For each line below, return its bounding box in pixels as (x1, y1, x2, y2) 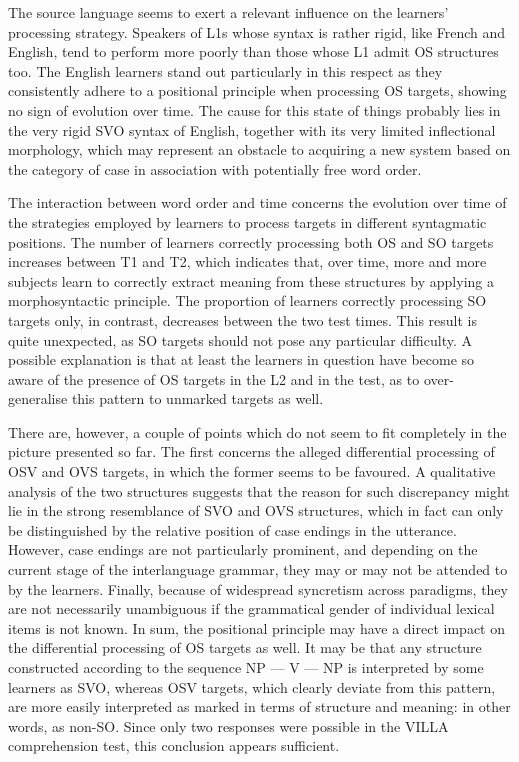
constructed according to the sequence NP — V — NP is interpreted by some (8, 657, 484, 677)
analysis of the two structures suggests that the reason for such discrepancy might (8, 480, 510, 501)
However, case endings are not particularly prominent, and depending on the (8, 539, 478, 560)
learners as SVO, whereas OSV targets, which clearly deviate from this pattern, (8, 676, 496, 697)
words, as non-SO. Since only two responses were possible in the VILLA (8, 715, 449, 736)
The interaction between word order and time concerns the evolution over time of (8, 192, 507, 213)
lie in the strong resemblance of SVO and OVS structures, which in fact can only (8, 500, 504, 521)
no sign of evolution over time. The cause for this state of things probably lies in (8, 99, 501, 120)
